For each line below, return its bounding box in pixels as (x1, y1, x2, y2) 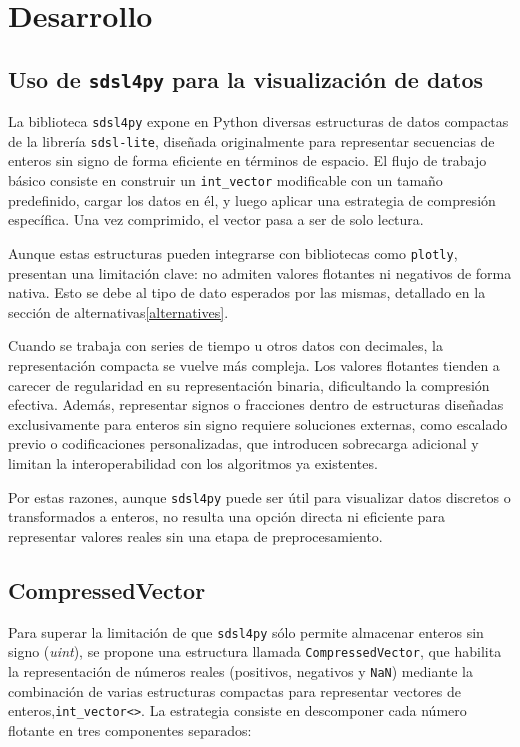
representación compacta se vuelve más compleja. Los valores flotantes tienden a (8, 354, 500, 375)
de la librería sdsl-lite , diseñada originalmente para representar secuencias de (8, 130, 495, 151)
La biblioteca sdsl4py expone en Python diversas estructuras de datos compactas (8, 111, 509, 132)
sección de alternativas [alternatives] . (8, 301, 229, 322)
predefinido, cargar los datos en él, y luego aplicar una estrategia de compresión (8, 189, 496, 210)
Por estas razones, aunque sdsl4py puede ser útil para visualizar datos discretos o (8, 486, 511, 507)
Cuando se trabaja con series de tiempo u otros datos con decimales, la (8, 335, 443, 356)
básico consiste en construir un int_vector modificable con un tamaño (8, 170, 443, 191)
